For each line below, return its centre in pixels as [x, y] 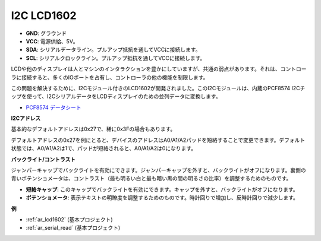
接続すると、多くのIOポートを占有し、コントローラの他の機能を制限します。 [115, 77]
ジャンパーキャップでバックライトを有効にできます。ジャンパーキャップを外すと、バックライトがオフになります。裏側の [158, 170]
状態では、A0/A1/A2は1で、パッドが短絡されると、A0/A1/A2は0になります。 [103, 148]
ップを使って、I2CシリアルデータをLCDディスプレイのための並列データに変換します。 [116, 96]
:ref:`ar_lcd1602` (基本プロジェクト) [69, 219]
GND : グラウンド [46, 33]
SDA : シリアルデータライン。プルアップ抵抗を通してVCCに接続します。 [113, 50]
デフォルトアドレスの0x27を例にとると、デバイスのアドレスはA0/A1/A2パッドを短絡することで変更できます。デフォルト [158, 140]
